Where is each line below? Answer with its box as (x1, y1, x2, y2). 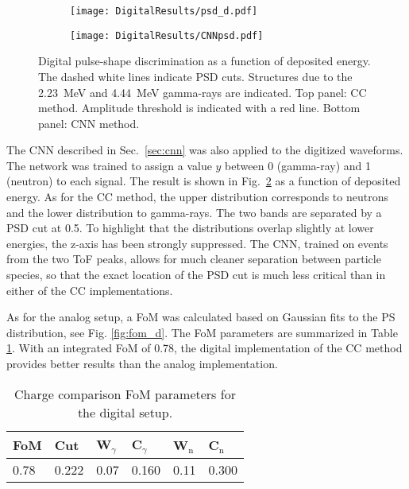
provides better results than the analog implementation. (6, 355, 278, 371)
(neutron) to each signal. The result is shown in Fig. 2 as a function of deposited (6, 173, 401, 189)
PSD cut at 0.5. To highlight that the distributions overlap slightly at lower (6, 219, 374, 236)
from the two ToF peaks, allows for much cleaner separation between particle (6, 250, 381, 267)
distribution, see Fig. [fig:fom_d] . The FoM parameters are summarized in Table (6, 324, 398, 340)
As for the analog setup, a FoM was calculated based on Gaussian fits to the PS (6, 309, 395, 325)
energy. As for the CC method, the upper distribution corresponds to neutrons (6, 188, 388, 205)
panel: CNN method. (38, 114, 140, 131)
